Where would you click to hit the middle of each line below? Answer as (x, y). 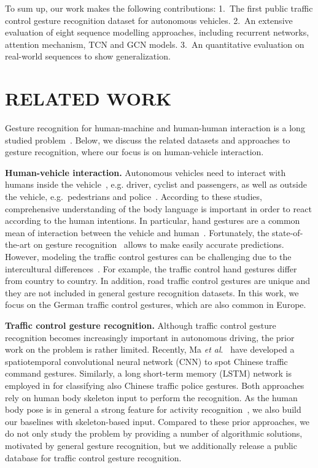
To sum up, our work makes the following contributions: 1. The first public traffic (159, 8)
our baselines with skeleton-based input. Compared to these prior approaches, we (157, 421)
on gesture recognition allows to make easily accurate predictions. (159, 244)
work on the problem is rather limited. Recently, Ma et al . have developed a (150, 349)
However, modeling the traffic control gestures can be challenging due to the (148, 257)
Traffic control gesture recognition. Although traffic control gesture (141, 325)
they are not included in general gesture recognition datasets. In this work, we (152, 292)
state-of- (288, 232)
